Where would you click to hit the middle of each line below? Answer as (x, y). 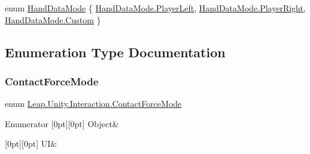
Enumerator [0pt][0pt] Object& (62, 123)
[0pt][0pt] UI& (31, 144)
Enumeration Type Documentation (115, 52)
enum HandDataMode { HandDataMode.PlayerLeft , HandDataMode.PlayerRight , (155, 8)
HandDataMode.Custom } (53, 19)
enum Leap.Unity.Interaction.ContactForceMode (93, 104)
